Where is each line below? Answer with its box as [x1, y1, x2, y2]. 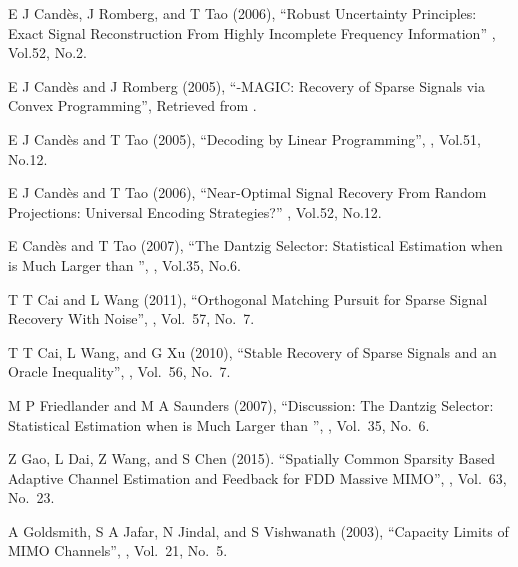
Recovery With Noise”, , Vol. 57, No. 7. [8, 308, 255, 329]
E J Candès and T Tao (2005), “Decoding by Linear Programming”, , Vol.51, [8, 128, 481, 149]
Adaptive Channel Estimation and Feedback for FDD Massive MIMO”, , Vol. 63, [8, 467, 507, 488]
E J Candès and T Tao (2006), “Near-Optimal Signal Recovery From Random [8, 182, 487, 203]
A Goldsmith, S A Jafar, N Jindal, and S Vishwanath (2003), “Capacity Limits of [8, 520, 509, 541]
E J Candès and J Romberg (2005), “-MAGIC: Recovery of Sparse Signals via [8, 75, 486, 96]
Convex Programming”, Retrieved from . [8, 95, 257, 116]
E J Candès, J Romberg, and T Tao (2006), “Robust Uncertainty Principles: [8, 3, 477, 23]
